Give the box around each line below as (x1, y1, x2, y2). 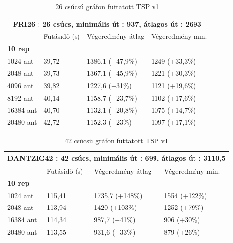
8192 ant (7, 92, 34, 103)
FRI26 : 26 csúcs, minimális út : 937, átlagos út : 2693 (13, 18, 201, 29)
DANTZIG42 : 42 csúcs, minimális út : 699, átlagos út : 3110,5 (7, 153, 226, 163)
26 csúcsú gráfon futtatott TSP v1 (55, 1, 159, 11)
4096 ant (7, 80, 34, 90)
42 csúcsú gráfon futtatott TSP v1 (64, 136, 168, 146)
